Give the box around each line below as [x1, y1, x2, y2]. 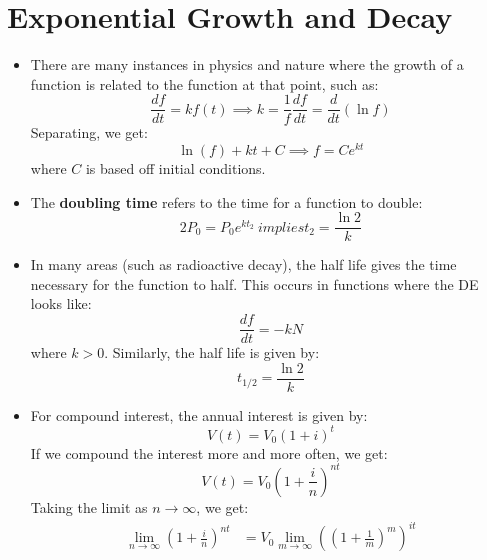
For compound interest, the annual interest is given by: [30, 404, 368, 425]
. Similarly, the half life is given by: [104, 342, 320, 363]
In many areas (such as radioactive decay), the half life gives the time [30, 254, 457, 275]
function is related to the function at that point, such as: [30, 73, 379, 94]
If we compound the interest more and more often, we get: [30, 442, 388, 463]
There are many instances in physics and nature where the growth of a [30, 54, 464, 75]
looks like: [30, 293, 92, 314]
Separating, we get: [30, 122, 148, 143]
